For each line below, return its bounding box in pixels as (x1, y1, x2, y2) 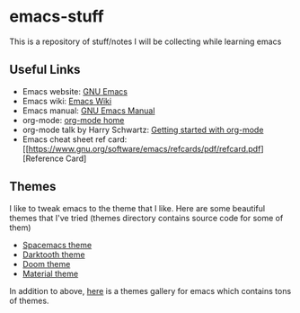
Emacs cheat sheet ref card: (22, 133, 128, 145)
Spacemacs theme (22, 239, 93, 250)
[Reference (22, 153, 65, 164)
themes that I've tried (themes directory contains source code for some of (9, 212, 284, 223)
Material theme (22, 268, 79, 279)
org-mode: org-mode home (22, 114, 125, 125)
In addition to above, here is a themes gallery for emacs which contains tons (9, 285, 292, 296)
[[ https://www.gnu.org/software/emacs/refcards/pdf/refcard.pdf (22, 143, 261, 154)
